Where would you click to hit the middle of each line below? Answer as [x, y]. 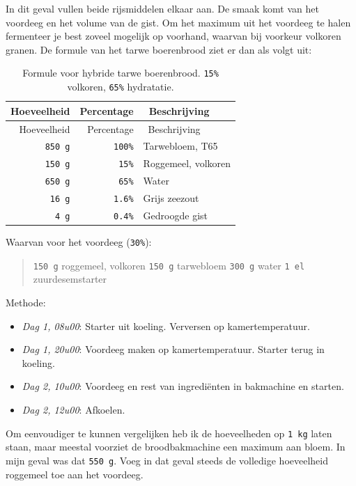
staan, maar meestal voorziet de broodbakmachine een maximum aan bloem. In [176, 447]
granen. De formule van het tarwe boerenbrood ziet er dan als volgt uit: [159, 49]
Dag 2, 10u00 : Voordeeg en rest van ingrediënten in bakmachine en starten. [183, 386]
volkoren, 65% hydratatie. [121, 87]
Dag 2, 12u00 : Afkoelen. [73, 410]
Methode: [26, 303]
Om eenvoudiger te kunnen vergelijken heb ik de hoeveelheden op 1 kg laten [169, 433]
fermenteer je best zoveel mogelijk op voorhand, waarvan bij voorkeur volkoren [173, 36]
